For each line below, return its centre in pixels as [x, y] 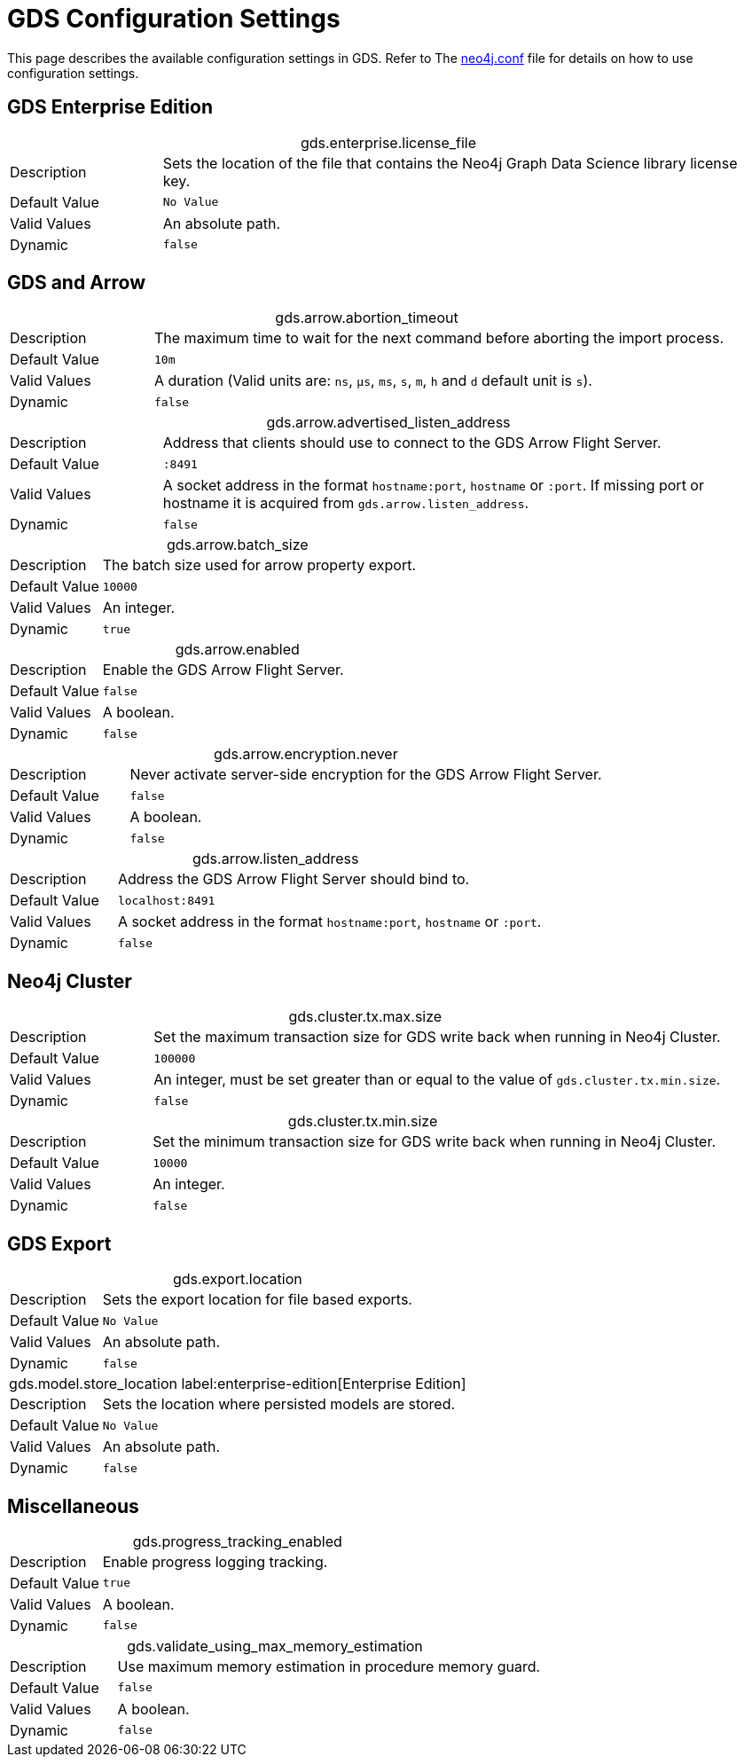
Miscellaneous [73, 1506]
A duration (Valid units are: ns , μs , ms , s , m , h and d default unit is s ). [373, 381]
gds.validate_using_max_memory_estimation [275, 1646]
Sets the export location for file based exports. [257, 1300]
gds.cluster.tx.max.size [365, 1017]
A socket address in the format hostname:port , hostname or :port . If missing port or [433, 486]
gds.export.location [237, 1279]
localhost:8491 [166, 900]
